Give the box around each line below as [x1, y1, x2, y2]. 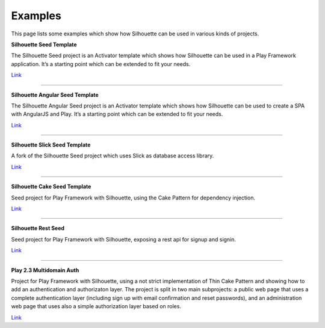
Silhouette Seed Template [11, 41, 78, 48]
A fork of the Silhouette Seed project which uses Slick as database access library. [11, 152, 214, 159]
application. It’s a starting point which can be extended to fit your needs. [11, 60, 191, 67]
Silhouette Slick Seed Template [11, 141, 91, 148]
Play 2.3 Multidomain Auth [11, 266, 79, 273]
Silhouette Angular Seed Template [11, 91, 99, 99]
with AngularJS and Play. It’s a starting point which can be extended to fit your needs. [11, 111, 223, 118]
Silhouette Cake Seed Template [11, 183, 91, 190]
